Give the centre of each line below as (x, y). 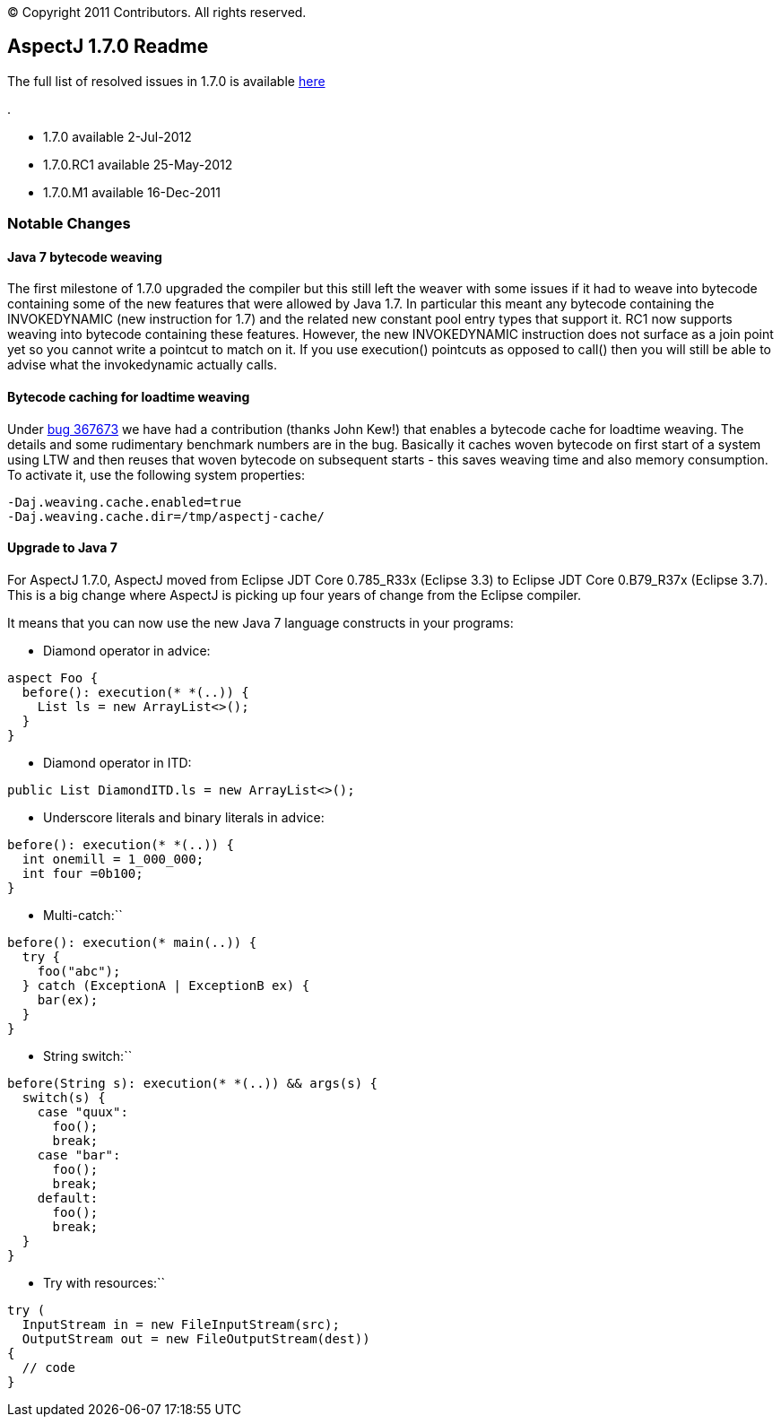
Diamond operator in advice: (127, 650)
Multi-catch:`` (83, 915)
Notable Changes (69, 224)
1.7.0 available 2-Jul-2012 (117, 136)
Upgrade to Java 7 (62, 548)
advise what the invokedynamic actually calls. (142, 365)
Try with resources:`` (104, 1282)
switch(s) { (64, 1097)
